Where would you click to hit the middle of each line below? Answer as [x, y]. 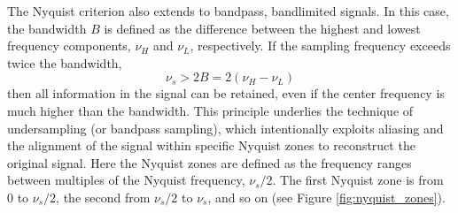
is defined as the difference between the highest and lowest [262, 28]
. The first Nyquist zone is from [358, 180]
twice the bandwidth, [65, 62]
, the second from [103, 197]
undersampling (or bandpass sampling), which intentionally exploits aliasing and [225, 128]
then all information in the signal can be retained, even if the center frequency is [226, 93]
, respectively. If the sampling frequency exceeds [320, 46]
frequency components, [69, 46]
